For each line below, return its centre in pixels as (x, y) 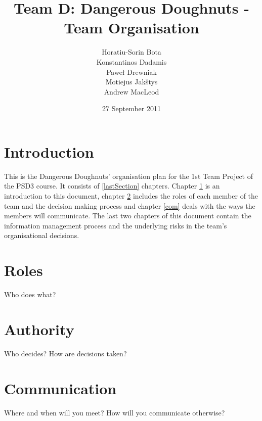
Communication (60, 388)
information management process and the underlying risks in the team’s (116, 225)
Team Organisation (132, 28)
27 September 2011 (132, 108)
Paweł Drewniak (132, 72)
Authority (39, 329)
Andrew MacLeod (132, 91)
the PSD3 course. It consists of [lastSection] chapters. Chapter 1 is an (112, 186)
